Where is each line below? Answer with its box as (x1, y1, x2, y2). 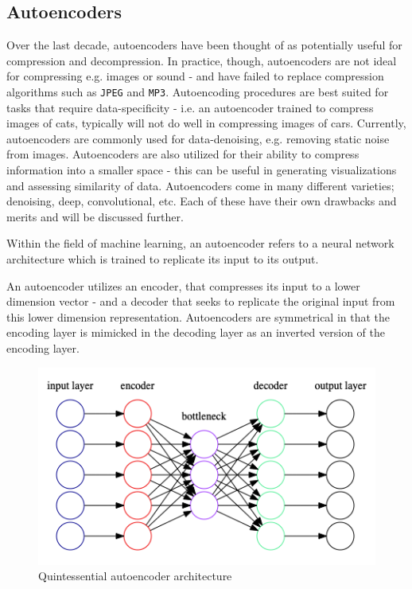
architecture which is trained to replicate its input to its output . (6, 250, 319, 267)
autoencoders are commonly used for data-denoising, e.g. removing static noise (6, 130, 390, 146)
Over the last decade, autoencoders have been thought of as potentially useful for (6, 37, 402, 53)
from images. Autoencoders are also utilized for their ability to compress (6, 146, 360, 162)
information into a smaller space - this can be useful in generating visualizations (6, 162, 397, 178)
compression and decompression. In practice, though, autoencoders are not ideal (6, 52, 397, 68)
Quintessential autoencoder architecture (38, 568, 232, 584)
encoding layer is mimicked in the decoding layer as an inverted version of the (6, 324, 385, 341)
